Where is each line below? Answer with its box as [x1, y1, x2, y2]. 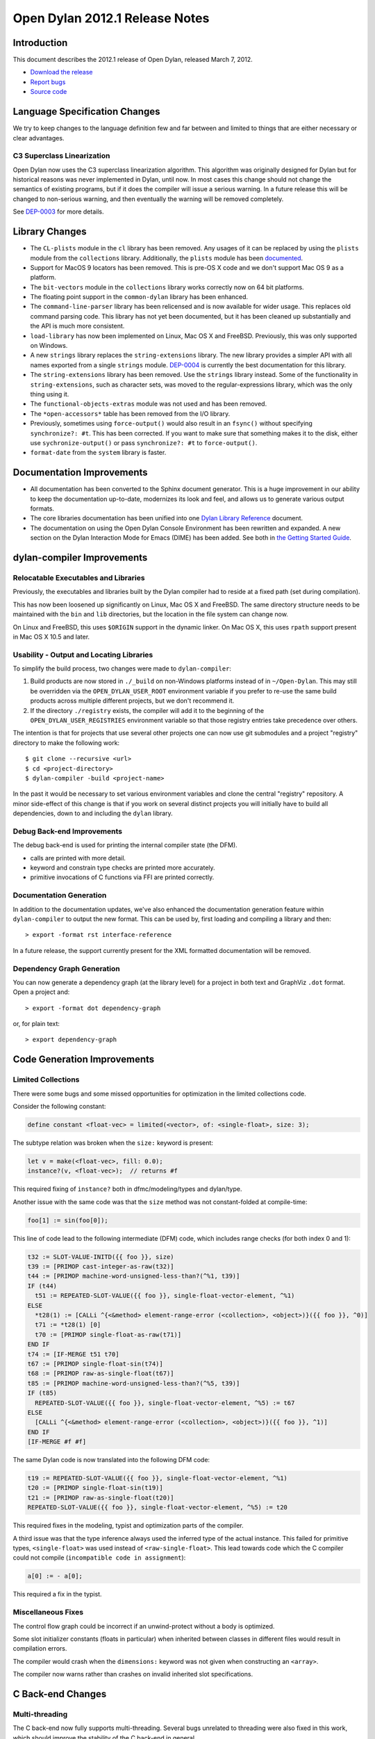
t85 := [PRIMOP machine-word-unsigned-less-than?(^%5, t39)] [27, 1379, 240, 1387]
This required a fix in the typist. [12, 1590, 102, 1598]
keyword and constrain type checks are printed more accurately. [30, 863, 215, 872]
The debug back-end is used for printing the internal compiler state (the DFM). [12, 841, 237, 849]
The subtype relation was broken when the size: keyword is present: [12, 1138, 213, 1147]
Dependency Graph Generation [12, 963, 121, 973]
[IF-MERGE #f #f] [27, 1438, 87, 1446]
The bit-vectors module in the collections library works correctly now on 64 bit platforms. [30, 282, 305, 291]
